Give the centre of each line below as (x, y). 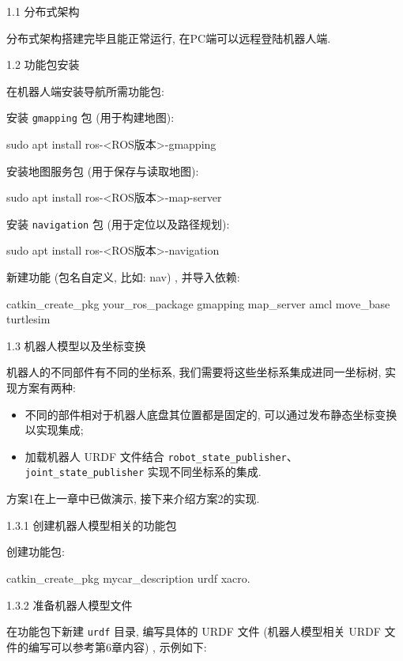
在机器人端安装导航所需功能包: (85, 91)
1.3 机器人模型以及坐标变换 (76, 345)
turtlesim (28, 319)
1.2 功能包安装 (43, 64)
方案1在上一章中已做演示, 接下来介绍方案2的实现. (133, 499)
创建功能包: (36, 551)
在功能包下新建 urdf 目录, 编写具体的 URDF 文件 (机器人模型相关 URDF (194, 631)
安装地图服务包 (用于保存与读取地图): (103, 170)
